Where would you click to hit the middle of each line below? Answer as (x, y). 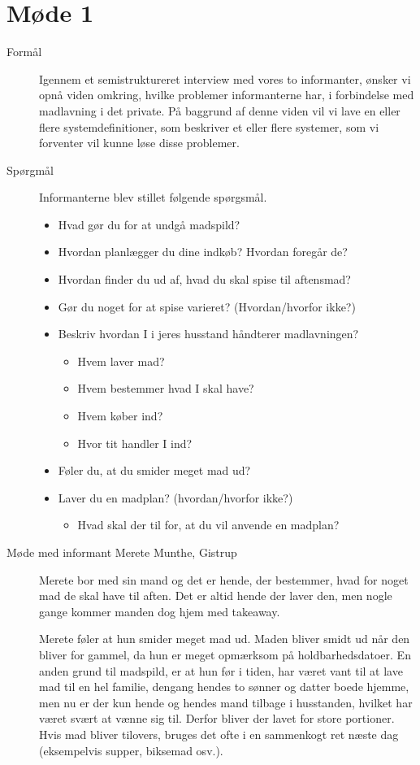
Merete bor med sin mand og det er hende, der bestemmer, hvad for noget (224, 579)
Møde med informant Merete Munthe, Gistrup (122, 552)
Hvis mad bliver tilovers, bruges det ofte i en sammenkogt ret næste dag (219, 734)
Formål (24, 52)
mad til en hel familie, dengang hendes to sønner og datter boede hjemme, (224, 687)
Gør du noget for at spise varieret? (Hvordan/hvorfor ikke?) (207, 306)
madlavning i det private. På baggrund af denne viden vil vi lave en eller (220, 110)
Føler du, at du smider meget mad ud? (154, 470)
